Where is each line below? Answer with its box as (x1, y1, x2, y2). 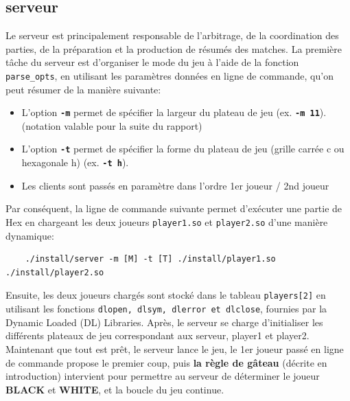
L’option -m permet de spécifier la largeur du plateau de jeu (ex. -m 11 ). (21, 105, 327, 119)
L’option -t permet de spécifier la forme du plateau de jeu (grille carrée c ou (21, 141, 345, 156)
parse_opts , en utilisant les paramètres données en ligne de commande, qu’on (5, 68, 334, 82)
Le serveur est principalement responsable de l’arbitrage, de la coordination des (5, 28, 339, 43)
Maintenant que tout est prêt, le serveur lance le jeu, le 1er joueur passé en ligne (5, 341, 344, 356)
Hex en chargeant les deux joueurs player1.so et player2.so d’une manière (5, 214, 328, 229)
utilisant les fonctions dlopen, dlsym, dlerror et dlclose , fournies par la (5, 301, 327, 316)
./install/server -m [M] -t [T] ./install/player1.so (25, 254, 276, 264)
